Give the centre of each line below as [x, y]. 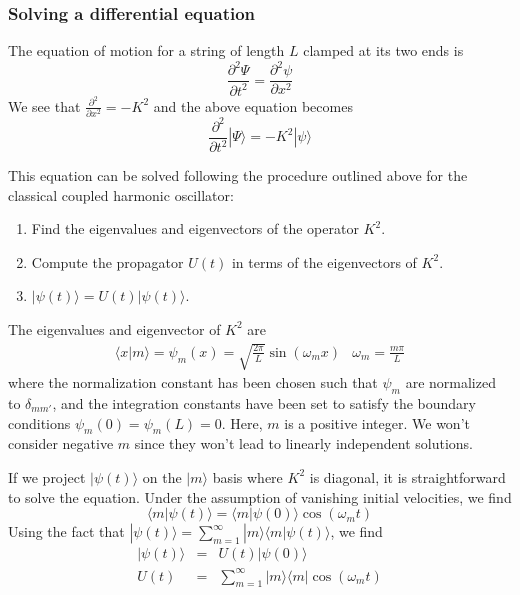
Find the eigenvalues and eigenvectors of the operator [195, 228]
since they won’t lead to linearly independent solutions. [303, 443]
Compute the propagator [107, 261]
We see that [44, 105]
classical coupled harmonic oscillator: [121, 194]
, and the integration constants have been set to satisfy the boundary [264, 402]
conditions [39, 422]
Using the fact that [66, 531]
